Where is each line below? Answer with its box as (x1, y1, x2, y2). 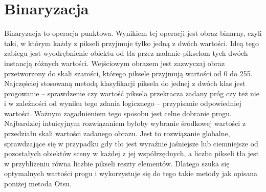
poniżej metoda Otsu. (4, 178, 72, 189)
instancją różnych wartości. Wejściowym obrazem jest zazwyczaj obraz (4, 57, 225, 68)
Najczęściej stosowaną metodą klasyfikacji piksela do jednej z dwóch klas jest (4, 78, 246, 89)
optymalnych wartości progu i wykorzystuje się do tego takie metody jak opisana (4, 168, 258, 179)
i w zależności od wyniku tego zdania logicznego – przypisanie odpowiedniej (4, 98, 241, 109)
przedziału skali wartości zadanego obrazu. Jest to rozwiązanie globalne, (4, 128, 230, 139)
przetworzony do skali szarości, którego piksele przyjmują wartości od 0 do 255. (4, 68, 253, 78)
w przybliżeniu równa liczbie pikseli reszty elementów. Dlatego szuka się (4, 158, 230, 168)
